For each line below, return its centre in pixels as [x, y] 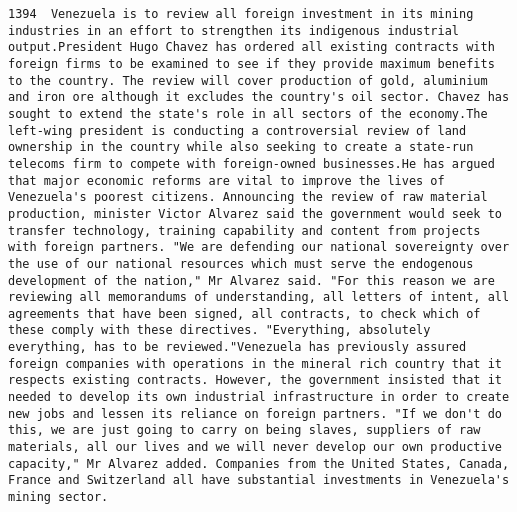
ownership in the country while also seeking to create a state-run [241, 147]
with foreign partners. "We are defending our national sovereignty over [259, 247]
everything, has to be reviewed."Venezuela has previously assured [237, 347]
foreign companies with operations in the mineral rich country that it [255, 363]
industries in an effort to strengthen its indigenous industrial [234, 30]
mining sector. [58, 497]
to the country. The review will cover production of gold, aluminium [248, 80]
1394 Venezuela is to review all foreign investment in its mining [241, 14]
